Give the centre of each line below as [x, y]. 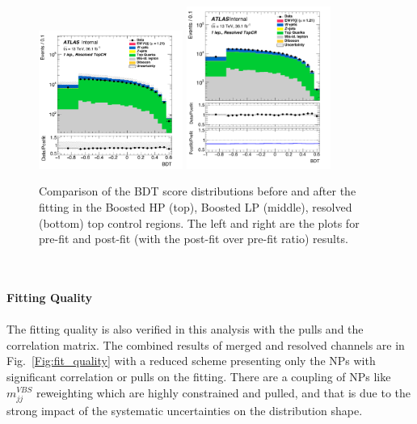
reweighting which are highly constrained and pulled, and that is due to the [223, 392]
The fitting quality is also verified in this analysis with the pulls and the [185, 329]
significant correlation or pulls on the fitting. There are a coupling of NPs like [199, 376]
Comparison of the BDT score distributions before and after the [198, 191]
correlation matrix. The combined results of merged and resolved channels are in [206, 344]
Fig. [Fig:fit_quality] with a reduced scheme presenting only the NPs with [191, 361]
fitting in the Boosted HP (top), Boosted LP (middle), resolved [196, 207]
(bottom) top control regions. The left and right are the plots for [199, 222]
